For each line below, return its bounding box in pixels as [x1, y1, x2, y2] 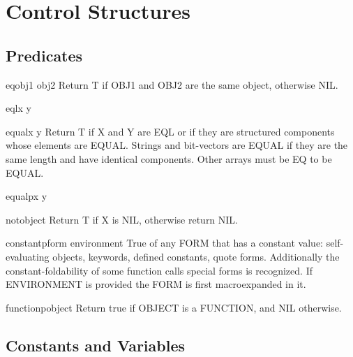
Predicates [6, 44, 83, 66]
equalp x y [6, 189, 47, 203]
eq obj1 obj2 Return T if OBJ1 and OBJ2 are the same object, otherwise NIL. [6, 77, 338, 92]
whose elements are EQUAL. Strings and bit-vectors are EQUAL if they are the [6, 138, 348, 152]
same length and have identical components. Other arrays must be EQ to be [6, 151, 332, 166]
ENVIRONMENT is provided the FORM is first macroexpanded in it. [6, 277, 306, 291]
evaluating [6, 249, 50, 263]
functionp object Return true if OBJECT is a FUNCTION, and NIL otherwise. [6, 300, 342, 314]
